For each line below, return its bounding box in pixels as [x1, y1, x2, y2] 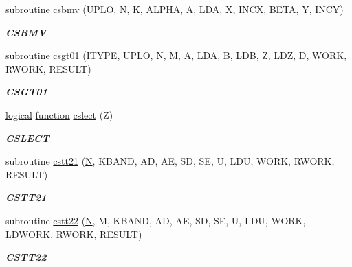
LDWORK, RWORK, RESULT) [5, 227, 142, 241]
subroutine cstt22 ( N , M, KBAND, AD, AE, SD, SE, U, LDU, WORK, [5, 213, 306, 227]
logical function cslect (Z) [5, 107, 113, 121]
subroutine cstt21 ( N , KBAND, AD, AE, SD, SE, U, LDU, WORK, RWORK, [5, 154, 335, 168]
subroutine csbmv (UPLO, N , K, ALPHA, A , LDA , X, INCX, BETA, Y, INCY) [5, 2, 344, 16]
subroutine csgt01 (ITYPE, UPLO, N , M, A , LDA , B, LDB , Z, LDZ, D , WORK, [5, 48, 347, 62]
